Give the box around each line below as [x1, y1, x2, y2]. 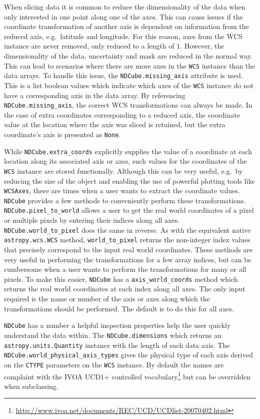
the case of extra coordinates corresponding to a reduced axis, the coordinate [4, 109, 240, 120]
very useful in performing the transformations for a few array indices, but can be [4, 254, 251, 264]
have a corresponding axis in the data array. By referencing [4, 90, 185, 100]
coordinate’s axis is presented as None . [4, 129, 121, 139]
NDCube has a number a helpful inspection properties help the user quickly [4, 320, 231, 330]
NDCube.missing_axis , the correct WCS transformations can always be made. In [4, 100, 252, 110]
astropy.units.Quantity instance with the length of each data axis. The [4, 339, 230, 350]
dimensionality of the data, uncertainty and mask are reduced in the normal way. [4, 50, 252, 61]
